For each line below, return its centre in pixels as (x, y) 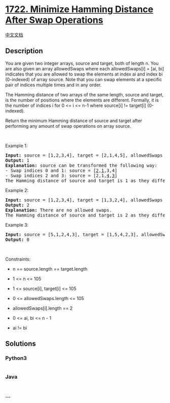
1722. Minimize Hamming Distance (79, 9)
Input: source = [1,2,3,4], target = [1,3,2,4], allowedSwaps (84, 200)
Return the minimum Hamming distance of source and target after (74, 121)
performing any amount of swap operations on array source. (68, 126)
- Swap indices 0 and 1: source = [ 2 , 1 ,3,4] (61, 170)
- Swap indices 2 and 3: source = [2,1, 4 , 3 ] (61, 175)
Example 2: (17, 190)
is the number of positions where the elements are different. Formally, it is (82, 100)
